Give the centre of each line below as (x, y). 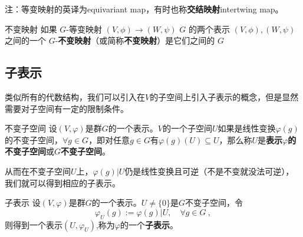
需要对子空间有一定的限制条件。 (67, 108)
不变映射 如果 (31, 29)
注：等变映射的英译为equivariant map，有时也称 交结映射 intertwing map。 (144, 9)
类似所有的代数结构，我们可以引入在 (75, 96)
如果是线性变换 (247, 128)
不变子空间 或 (29, 151)
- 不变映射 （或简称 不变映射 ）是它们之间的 (135, 40)
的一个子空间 (187, 128)
